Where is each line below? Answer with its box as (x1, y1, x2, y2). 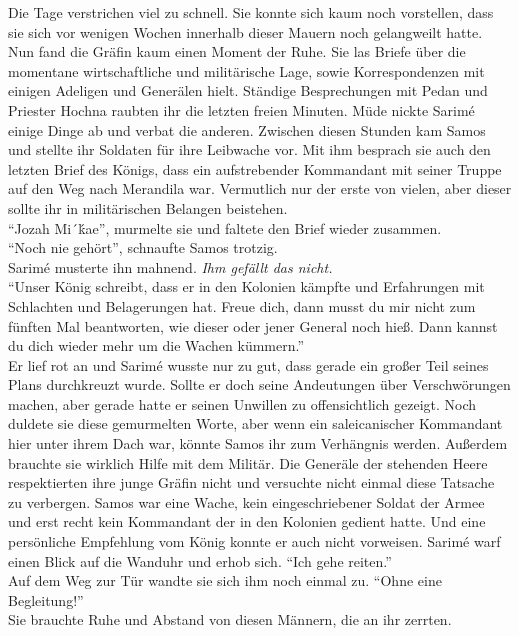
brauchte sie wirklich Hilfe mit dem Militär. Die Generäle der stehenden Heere (8, 452, 488, 473)
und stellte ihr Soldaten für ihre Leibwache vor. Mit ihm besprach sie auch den (8, 139, 491, 160)
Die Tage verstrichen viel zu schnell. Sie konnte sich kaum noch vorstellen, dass (8, 2, 494, 22)
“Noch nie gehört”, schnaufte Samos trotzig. (8, 237, 278, 258)
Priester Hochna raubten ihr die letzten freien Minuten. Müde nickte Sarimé (8, 99, 475, 120)
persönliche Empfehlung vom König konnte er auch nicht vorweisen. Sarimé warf (8, 531, 501, 552)
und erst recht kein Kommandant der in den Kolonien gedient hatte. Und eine (8, 511, 486, 532)
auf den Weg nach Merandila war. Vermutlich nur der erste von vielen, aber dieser (8, 178, 512, 199)
